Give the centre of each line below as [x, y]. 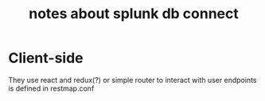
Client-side [46, 58]
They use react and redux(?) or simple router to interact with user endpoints [132, 80]
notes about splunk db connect [134, 14]
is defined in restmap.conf [51, 88]
